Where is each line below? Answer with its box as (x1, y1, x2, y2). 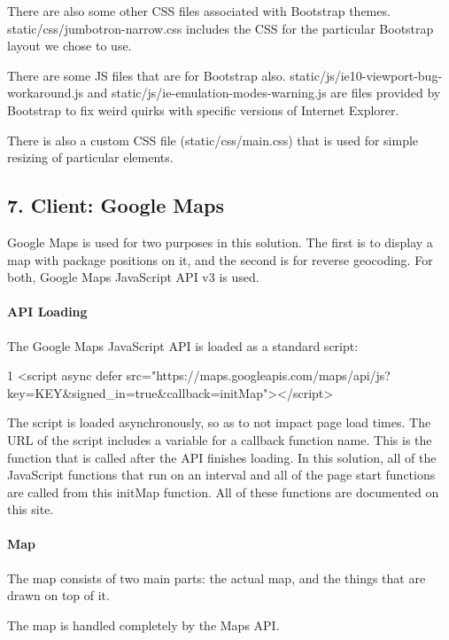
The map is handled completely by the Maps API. (7, 615, 280, 634)
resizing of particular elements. (7, 148, 174, 167)
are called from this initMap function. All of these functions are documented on (7, 482, 439, 501)
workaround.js (7, 83, 84, 102)
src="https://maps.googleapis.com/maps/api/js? (126, 366, 391, 385)
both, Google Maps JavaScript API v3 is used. (7, 268, 259, 286)
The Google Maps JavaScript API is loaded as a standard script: (7, 336, 359, 355)
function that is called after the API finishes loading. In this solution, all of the (7, 448, 437, 466)
